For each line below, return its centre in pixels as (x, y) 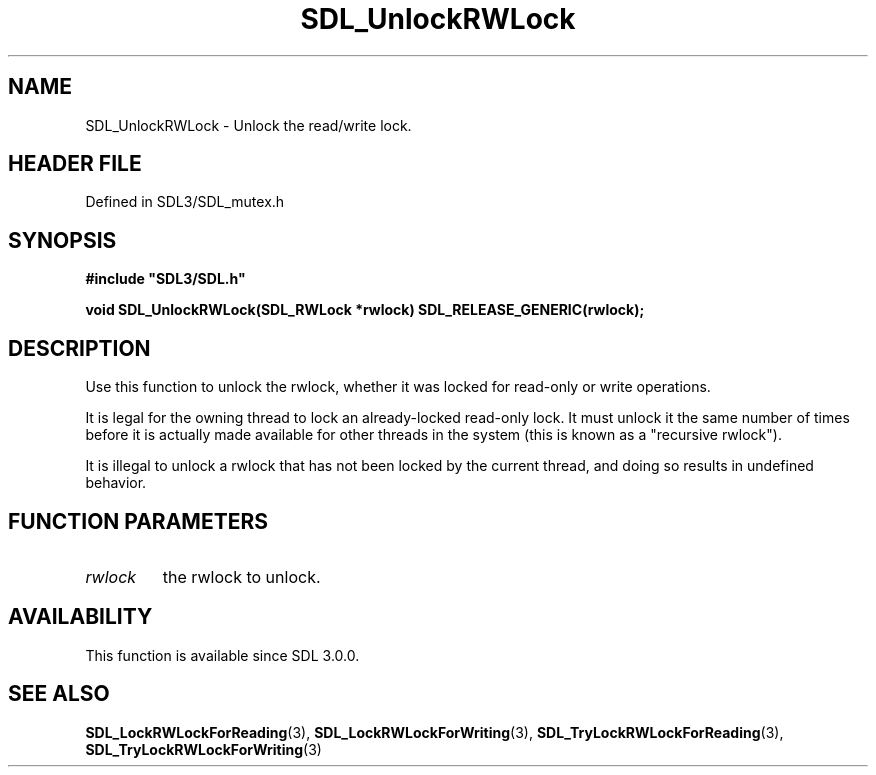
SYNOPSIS (62, 240)
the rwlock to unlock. (241, 576)
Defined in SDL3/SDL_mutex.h (185, 202)
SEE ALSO (59, 694)
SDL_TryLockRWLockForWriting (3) (203, 749)
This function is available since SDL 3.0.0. (222, 655)
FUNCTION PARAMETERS (138, 521)
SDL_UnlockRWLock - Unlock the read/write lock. (248, 125)
